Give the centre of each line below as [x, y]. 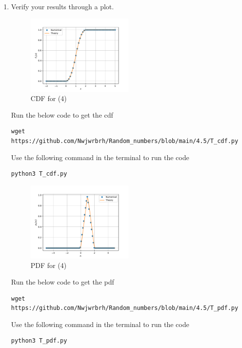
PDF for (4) [49, 265]
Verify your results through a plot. [62, 6]
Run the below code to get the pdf [62, 282]
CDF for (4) [49, 98]
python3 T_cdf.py [39, 174]
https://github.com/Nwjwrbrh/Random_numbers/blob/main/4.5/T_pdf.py [125, 308]
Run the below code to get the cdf [62, 114]
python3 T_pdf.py [39, 341]
